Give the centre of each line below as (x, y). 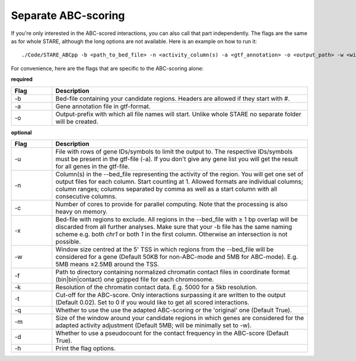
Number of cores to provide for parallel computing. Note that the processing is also (171, 204)
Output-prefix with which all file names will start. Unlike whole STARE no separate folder (179, 114)
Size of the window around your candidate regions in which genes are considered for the (180, 318)
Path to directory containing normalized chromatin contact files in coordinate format (173, 271)
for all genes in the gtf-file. (93, 166)
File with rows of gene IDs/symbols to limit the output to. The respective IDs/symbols (174, 151)
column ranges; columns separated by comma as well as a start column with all (166, 189)
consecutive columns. (86, 196)
